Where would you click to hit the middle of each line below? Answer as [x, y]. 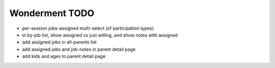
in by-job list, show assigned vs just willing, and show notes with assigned [100, 35]
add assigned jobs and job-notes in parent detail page [79, 49]
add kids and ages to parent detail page [64, 56]
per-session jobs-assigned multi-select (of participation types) [88, 28]
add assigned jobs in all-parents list [59, 42]
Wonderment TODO [52, 13]
